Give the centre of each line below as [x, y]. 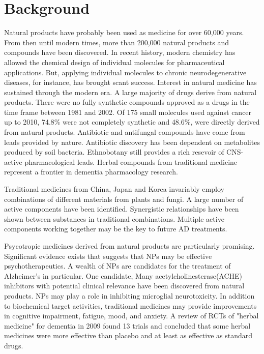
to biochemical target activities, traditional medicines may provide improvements [130, 305]
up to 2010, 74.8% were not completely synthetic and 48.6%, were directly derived [132, 122]
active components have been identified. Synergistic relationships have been [122, 209]
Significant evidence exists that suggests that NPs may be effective [108, 256]
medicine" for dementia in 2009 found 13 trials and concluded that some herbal [127, 325]
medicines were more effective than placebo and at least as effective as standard [128, 335]
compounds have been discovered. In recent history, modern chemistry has [120, 52]
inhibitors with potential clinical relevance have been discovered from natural [124, 286]
